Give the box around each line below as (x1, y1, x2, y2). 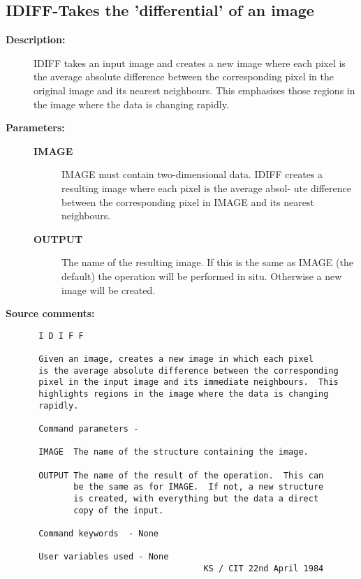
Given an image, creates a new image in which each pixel (38, 354, 314, 365)
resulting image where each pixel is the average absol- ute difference (61, 180, 351, 195)
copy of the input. (73, 505, 164, 515)
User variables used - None (38, 552, 169, 562)
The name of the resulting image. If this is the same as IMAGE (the (61, 255, 353, 270)
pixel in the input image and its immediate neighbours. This (38, 377, 339, 388)
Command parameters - (38, 423, 139, 434)
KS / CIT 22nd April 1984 (203, 563, 324, 573)
